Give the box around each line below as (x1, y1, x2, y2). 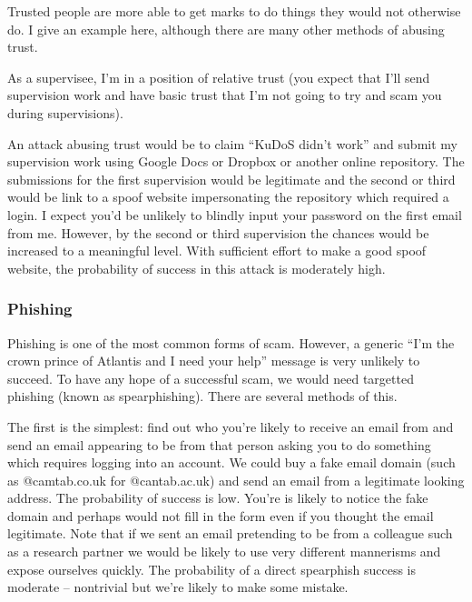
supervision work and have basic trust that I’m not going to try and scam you (7, 85, 442, 105)
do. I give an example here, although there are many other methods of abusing (7, 19, 445, 38)
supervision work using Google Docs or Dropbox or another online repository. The (7, 152, 465, 171)
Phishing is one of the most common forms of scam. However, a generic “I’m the (7, 333, 455, 352)
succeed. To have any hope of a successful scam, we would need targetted (7, 368, 414, 387)
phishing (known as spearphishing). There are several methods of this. (7, 386, 398, 406)
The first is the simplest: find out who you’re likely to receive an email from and (7, 416, 454, 436)
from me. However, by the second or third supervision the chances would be (7, 223, 429, 242)
